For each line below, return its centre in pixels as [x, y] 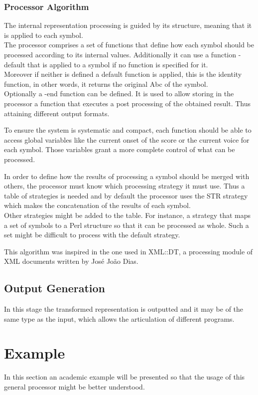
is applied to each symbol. [44, 35]
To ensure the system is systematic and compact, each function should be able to [128, 130]
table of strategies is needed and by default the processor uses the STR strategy [126, 195]
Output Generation [55, 288]
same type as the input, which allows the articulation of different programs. [119, 318]
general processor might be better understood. [74, 386]
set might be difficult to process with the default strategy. [92, 235]
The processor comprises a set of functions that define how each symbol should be [129, 45]
